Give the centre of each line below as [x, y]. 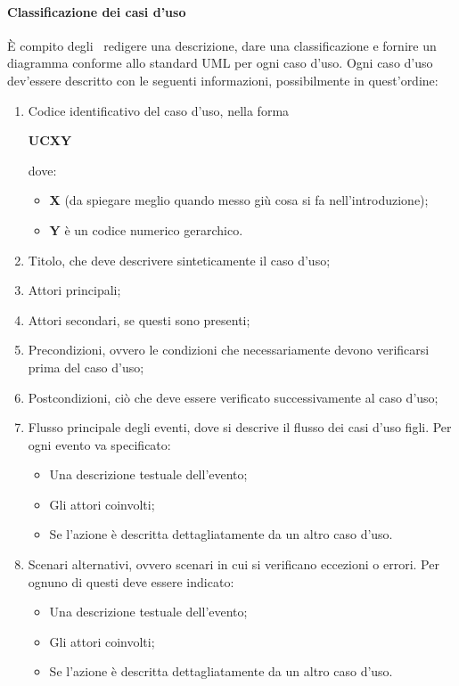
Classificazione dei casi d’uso [97, 11]
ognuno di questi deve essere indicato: [131, 581]
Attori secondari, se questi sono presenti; [139, 319]
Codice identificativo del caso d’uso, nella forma [159, 110]
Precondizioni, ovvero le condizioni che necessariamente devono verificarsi [229, 350]
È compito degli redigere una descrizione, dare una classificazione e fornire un [222, 45]
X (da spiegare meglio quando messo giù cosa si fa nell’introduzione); [239, 200]
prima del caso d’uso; [86, 367]
